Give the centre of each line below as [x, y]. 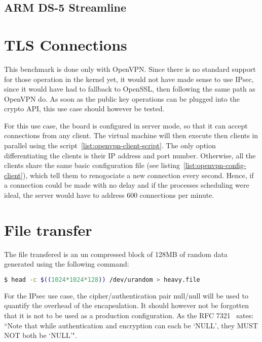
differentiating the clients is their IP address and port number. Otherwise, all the [130, 155]
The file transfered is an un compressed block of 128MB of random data [116, 254]
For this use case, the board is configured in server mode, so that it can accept [126, 125]
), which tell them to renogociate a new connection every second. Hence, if [138, 175]
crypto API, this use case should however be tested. [84, 109]
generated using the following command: [67, 264]
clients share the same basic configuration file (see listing [92, 165]
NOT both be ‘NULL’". [41, 335]
